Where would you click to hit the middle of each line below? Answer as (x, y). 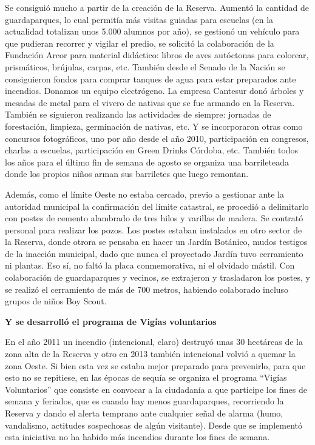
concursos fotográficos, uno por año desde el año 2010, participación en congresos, (157, 138)
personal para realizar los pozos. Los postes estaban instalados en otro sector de (154, 229)
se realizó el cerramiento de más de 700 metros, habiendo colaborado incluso (147, 289)
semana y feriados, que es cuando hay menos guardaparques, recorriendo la (144, 401)
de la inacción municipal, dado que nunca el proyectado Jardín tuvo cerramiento (154, 253)
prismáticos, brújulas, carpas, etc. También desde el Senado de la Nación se (145, 66)
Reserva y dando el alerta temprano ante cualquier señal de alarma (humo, (144, 413)
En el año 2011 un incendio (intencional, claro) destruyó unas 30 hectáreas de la (154, 342)
